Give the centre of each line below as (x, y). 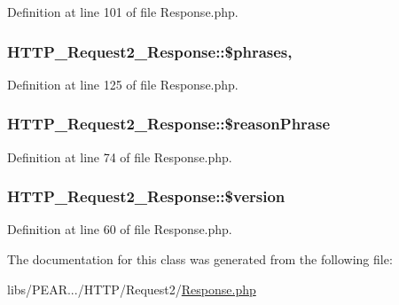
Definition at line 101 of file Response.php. (123, 12)
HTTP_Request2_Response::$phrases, (150, 51)
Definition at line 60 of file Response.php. (120, 229)
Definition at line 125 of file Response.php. (123, 84)
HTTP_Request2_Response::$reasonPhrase (169, 124)
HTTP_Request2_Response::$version (146, 196)
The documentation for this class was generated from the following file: (200, 259)
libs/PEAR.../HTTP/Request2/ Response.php (132, 289)
